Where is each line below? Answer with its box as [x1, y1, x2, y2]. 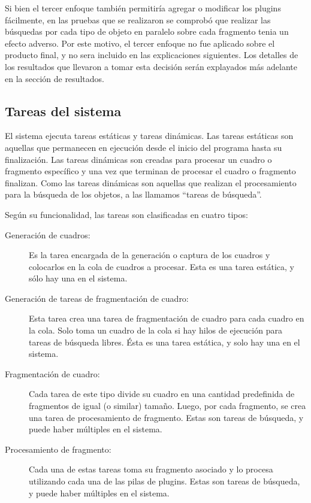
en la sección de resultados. [5, 72, 104, 84]
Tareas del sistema [5, 101, 122, 120]
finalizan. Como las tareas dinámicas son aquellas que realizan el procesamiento [5, 176, 297, 189]
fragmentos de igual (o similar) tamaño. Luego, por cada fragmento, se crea [29, 399, 306, 412]
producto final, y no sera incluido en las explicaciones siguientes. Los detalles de [5, 49, 298, 61]
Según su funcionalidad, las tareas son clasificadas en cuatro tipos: [5, 208, 248, 220]
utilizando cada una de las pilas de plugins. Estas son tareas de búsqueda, [29, 475, 300, 487]
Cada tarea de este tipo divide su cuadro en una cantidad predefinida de [29, 387, 295, 400]
